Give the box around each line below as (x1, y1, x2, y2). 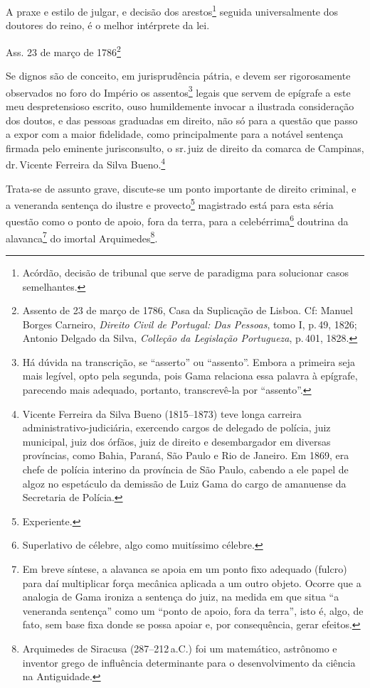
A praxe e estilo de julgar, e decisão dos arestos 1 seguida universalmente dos (6, 2, 339, 18)
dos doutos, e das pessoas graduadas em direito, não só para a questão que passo (6, 112, 358, 127)
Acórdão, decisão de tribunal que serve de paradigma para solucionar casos (22, 264, 349, 279)
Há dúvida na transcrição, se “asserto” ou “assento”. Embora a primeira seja (22, 354, 356, 369)
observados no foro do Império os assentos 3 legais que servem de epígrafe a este (6, 82, 351, 100)
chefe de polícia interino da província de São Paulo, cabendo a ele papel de (22, 462, 349, 477)
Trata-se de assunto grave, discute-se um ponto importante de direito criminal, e (6, 181, 356, 195)
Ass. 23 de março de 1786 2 (6, 42, 121, 59)
